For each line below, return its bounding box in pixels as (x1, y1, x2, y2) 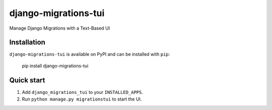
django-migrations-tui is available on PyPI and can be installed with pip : (9, 51, 170, 57)
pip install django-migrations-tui (22, 63, 89, 69)
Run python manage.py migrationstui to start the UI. (22, 96, 142, 102)
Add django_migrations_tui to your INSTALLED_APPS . (22, 89, 144, 95)
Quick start (9, 76, 45, 84)
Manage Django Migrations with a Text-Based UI (9, 25, 110, 31)
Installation (9, 38, 45, 47)
